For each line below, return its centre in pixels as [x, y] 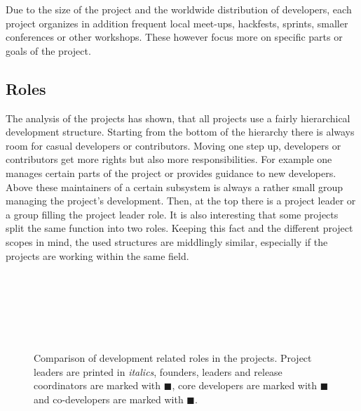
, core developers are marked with [245, 385]
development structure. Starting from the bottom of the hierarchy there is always [180, 132]
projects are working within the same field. [97, 255]
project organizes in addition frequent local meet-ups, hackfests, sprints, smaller [177, 23]
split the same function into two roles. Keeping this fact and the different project [179, 228]
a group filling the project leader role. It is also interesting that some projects [172, 214]
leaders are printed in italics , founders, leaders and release [158, 371]
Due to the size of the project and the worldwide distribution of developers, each [179, 9]
